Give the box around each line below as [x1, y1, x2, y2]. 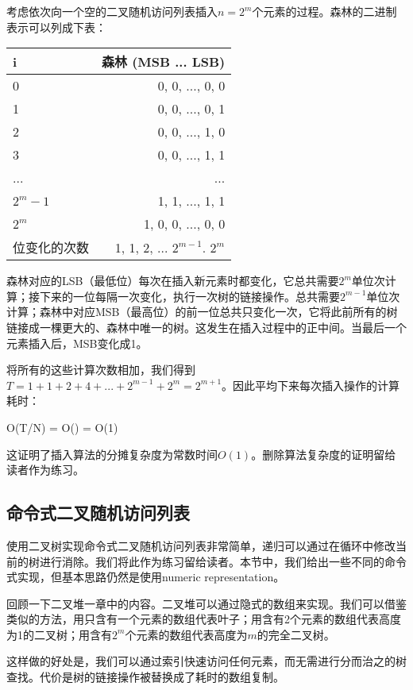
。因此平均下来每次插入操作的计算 [222, 376, 400, 393]
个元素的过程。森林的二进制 [252, 3, 397, 19]
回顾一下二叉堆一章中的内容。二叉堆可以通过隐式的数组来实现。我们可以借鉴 [6, 595, 407, 611]
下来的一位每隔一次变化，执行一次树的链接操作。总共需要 [39, 287, 340, 304]
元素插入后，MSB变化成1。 [6, 334, 148, 351]
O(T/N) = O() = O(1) [6, 418, 118, 435]
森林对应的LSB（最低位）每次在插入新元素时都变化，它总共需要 [6, 272, 339, 289]
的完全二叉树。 [257, 626, 335, 642]
